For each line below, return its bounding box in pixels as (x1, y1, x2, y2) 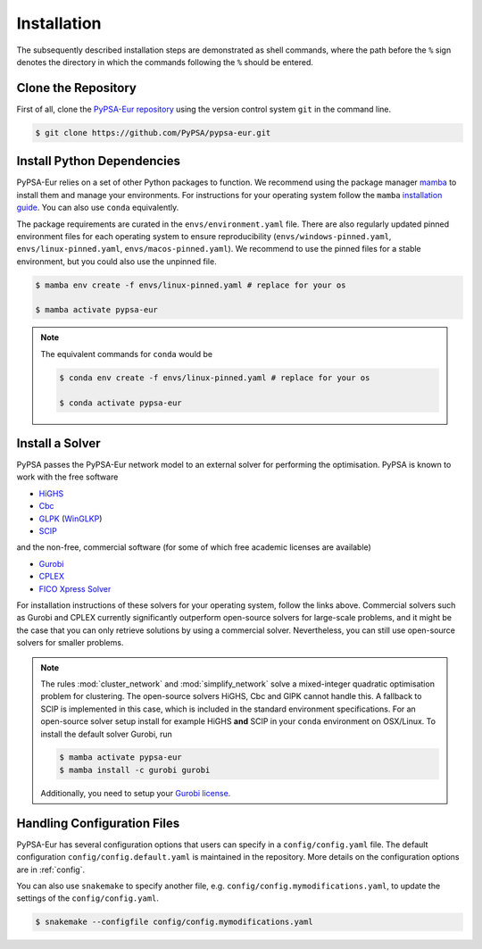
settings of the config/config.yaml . (16, 893, 160, 903)
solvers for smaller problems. (16, 637, 124, 648)
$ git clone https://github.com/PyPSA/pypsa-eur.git (35, 128, 271, 137)
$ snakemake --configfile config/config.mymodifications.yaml (35, 917, 313, 928)
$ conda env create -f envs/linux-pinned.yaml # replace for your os (59, 372, 370, 383)
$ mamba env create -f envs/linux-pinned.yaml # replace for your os (35, 279, 346, 290)
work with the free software (16, 471, 119, 482)
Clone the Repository (16, 80, 137, 96)
